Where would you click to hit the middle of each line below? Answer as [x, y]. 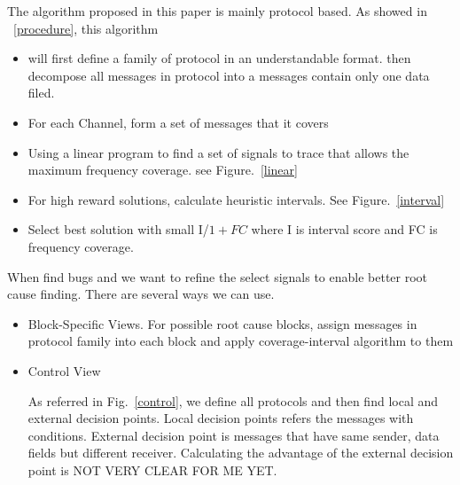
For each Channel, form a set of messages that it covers [178, 122]
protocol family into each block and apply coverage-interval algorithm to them [241, 341]
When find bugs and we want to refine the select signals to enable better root [218, 276]
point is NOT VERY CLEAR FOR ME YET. [152, 469]
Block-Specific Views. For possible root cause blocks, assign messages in [222, 323]
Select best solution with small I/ [118, 229]
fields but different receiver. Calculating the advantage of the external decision [241, 453]
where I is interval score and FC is [344, 229]
